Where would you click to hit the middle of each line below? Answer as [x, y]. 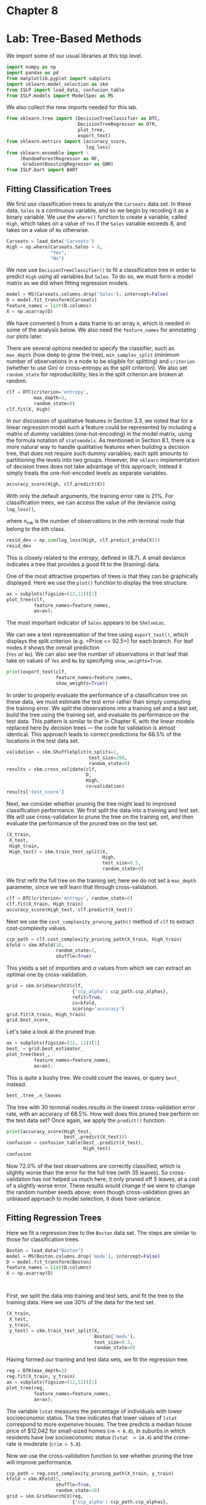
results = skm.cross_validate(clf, [52, 769]
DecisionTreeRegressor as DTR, [117, 124]
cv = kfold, [85, 1003]
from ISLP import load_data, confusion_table [65, 90]
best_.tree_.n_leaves [34, 1095]
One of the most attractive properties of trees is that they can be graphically [102, 576]
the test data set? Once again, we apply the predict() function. [86, 1120]
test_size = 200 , [108, 758]
